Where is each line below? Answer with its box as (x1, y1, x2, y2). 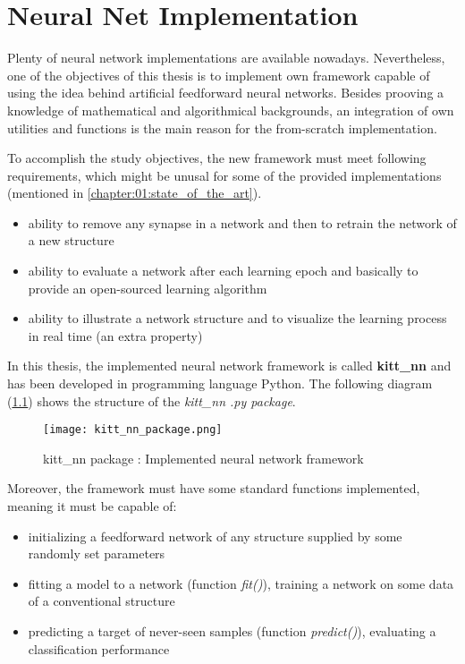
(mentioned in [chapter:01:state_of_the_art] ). (7, 183, 262, 202)
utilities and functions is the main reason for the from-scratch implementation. (7, 118, 437, 137)
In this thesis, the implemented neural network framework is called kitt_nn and (7, 356, 452, 375)
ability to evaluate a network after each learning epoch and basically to (28, 261, 418, 280)
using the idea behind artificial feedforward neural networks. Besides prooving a (7, 83, 444, 102)
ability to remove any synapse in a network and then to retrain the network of (28, 213, 457, 232)
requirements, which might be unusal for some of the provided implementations (7, 166, 442, 184)
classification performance (28, 639, 170, 658)
